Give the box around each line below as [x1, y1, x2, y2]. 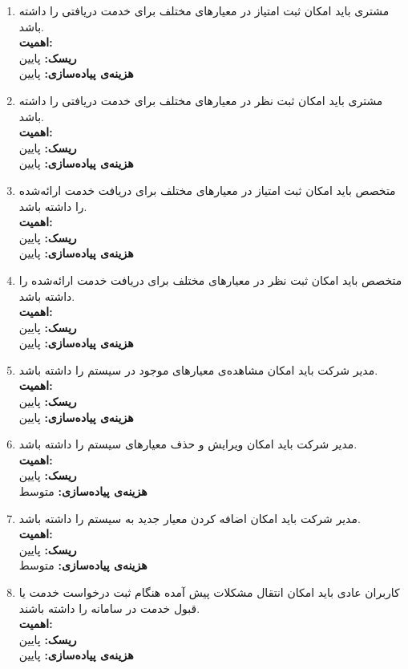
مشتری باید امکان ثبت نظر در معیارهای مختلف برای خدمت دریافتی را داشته [18, 91, 383, 108]
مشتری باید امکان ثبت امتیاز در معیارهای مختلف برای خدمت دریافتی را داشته [18, 2, 390, 18]
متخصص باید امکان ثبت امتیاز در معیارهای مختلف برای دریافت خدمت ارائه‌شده [18, 181, 396, 198]
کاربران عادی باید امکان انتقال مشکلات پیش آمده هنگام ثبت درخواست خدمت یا [18, 584, 400, 600]
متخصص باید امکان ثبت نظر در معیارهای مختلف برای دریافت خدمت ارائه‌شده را [18, 271, 402, 288]
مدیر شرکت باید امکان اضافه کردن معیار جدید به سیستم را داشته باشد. [18, 509, 361, 526]
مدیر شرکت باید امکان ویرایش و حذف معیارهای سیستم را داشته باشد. [18, 436, 358, 452]
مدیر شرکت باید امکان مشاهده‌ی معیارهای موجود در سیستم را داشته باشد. [18, 361, 378, 378]
